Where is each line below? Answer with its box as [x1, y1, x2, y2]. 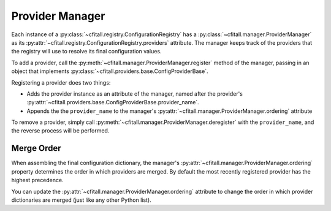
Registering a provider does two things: [11, 79, 111, 86]
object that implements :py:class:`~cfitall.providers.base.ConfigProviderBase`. [11, 67, 208, 75]
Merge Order [11, 143, 61, 153]
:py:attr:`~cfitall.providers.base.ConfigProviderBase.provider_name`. [26, 99, 199, 106]
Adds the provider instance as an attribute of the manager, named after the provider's [26, 90, 243, 98]
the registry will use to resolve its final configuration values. [11, 48, 162, 55]
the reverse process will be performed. [11, 127, 110, 134]
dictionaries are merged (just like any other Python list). [11, 196, 151, 204]
